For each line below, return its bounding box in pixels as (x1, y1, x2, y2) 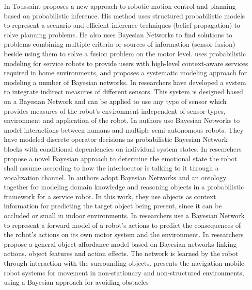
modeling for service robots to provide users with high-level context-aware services (4, 58, 248, 68)
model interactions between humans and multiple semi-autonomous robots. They (4, 124, 244, 135)
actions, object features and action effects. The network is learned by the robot (4, 248, 238, 258)
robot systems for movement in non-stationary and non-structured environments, (4, 267, 244, 277)
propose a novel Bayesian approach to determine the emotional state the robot (4, 153, 237, 163)
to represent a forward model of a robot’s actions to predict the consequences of (4, 220, 241, 230)
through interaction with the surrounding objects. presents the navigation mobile (4, 258, 245, 268)
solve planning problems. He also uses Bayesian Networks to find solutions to (4, 29, 233, 39)
